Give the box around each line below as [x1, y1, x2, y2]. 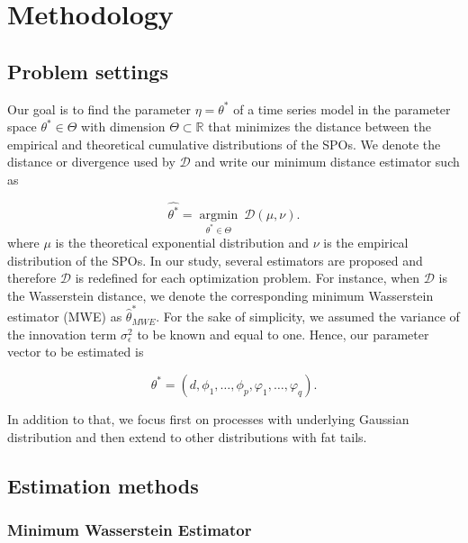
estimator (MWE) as [7, 307, 122, 326]
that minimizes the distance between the [208, 117, 432, 136]
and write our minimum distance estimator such [194, 152, 460, 171]
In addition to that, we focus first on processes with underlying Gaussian [7, 409, 409, 428]
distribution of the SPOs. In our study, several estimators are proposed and [7, 250, 423, 269]
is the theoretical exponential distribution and [55, 233, 310, 252]
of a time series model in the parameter [233, 99, 451, 118]
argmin [199, 209, 238, 222]
